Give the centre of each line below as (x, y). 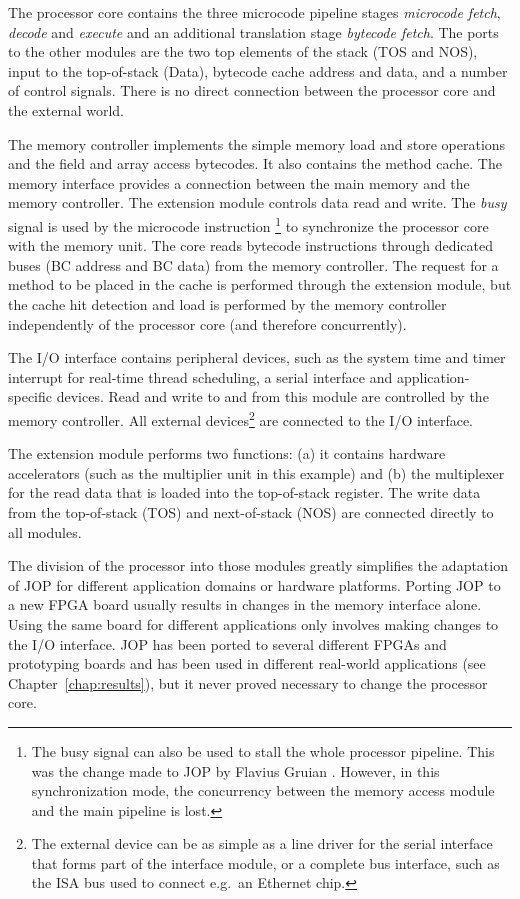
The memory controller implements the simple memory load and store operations (257, 143)
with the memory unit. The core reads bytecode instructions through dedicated (250, 245)
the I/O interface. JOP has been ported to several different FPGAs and (227, 643)
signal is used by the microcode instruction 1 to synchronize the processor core (248, 224)
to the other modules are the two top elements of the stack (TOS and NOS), (243, 51)
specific (30, 396)
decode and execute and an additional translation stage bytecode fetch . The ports (253, 31)
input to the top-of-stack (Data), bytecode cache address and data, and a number (258, 70)
